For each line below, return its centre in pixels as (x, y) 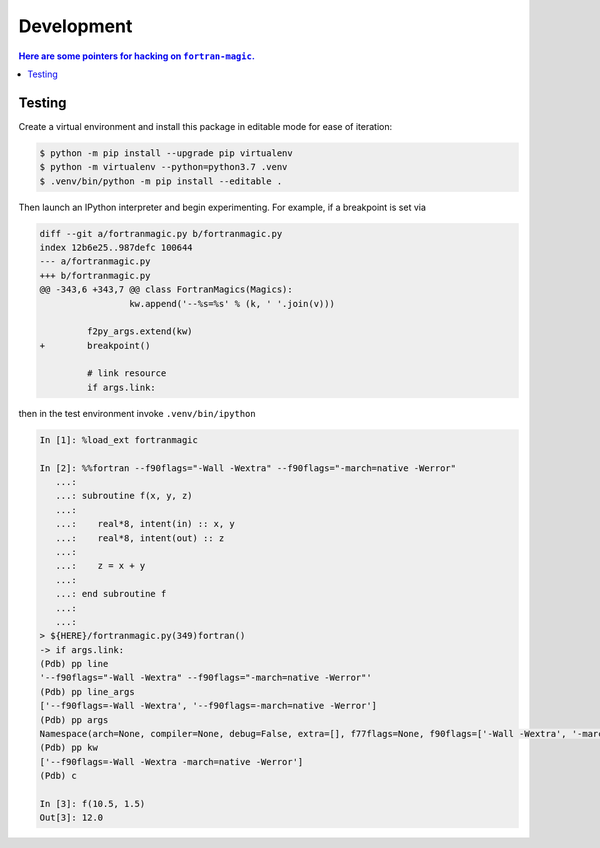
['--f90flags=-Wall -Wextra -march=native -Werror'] (171, 761)
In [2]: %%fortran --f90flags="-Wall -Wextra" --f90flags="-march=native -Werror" (248, 468)
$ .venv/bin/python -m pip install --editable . (161, 181)
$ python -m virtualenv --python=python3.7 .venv (163, 167)
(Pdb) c (58, 776)
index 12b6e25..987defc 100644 (116, 247)
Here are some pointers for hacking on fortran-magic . (136, 56)
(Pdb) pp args (74, 719)
